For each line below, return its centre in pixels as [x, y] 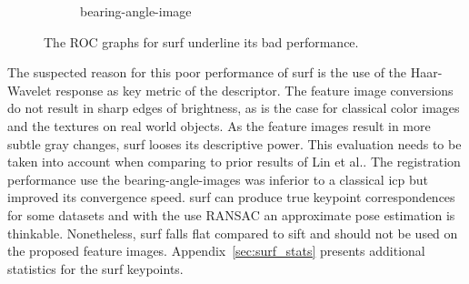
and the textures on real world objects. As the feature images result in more [219, 125]
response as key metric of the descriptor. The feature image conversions [254, 90]
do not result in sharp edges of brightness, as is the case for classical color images [234, 108]
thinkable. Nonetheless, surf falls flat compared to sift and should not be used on [233, 233]
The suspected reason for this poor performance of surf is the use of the [207, 72]
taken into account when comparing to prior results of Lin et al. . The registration [234, 162]
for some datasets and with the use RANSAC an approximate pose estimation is [231, 214]
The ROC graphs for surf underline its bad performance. [201, 41]
